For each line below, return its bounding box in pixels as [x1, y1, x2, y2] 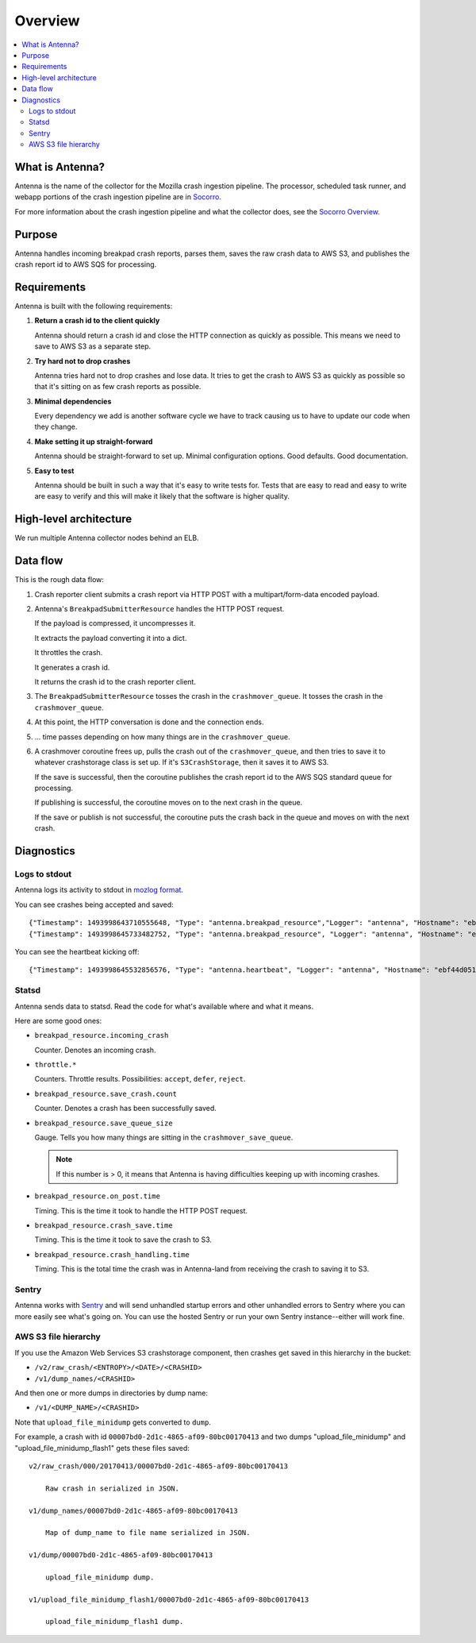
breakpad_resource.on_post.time [34, 1192, 160, 1201]
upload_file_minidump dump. [44, 1572, 155, 1582]
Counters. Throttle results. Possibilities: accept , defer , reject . [34, 1074, 246, 1084]
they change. [34, 422, 78, 432]
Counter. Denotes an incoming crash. [34, 1045, 156, 1055]
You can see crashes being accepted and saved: [14, 900, 174, 909]
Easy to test [34, 465, 75, 476]
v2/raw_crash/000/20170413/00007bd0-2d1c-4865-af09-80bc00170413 [29, 1461, 289, 1471]
